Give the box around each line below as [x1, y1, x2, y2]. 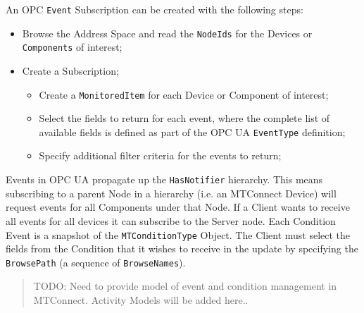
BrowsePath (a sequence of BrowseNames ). [6, 254, 186, 269]
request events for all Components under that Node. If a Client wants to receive [6, 200, 350, 214]
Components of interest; [22, 39, 123, 54]
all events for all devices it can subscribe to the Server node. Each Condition [6, 213, 336, 228]
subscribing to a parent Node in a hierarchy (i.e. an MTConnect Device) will [6, 185, 337, 200]
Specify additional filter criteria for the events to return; [39, 148, 282, 163]
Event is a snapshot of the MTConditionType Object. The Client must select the [6, 227, 351, 242]
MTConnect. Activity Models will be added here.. [33, 293, 249, 307]
